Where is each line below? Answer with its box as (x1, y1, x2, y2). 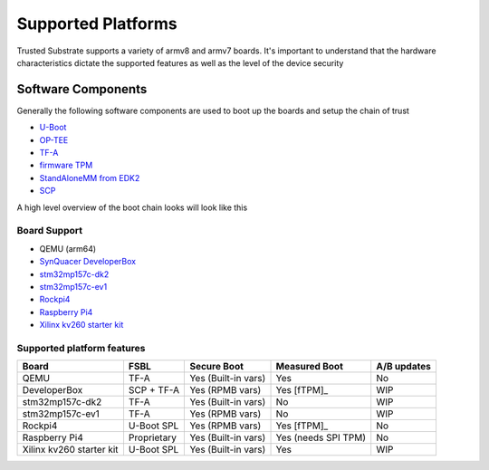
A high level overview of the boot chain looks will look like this (16, 202, 248, 213)
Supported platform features (16, 341, 146, 354)
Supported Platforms (16, 14, 178, 34)
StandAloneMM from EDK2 (39, 172, 140, 183)
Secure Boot (189, 360, 244, 373)
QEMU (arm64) (39, 243, 97, 254)
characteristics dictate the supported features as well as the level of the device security (16, 57, 344, 68)
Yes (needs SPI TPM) (275, 431, 367, 444)
